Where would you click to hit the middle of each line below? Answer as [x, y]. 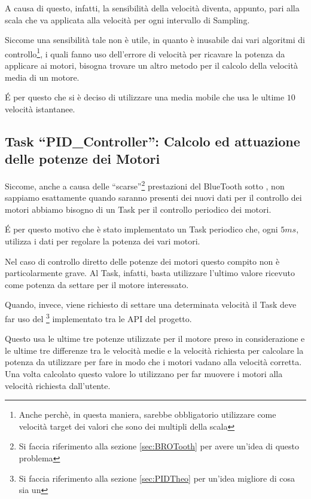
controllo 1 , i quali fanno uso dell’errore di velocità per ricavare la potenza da [145, 53]
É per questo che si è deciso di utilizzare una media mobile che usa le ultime [145, 97]
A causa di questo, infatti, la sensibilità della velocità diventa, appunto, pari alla [152, 8]
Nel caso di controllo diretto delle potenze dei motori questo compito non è [142, 261]
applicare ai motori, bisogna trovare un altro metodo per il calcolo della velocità [151, 65]
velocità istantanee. [40, 108]
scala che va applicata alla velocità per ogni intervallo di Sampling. [127, 19]
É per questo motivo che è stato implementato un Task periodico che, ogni [141, 229]
